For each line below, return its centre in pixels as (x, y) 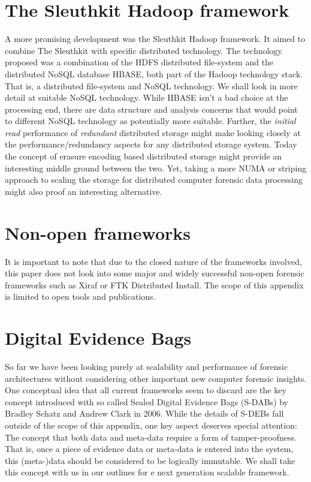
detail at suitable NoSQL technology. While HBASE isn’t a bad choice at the (147, 97)
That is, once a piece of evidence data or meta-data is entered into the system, (149, 449)
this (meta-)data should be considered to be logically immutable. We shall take (150, 460)
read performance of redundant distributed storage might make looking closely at (153, 132)
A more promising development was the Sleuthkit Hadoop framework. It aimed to (155, 39)
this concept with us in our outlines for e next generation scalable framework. (147, 472)
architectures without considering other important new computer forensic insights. (156, 378)
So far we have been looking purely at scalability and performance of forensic (147, 367)
